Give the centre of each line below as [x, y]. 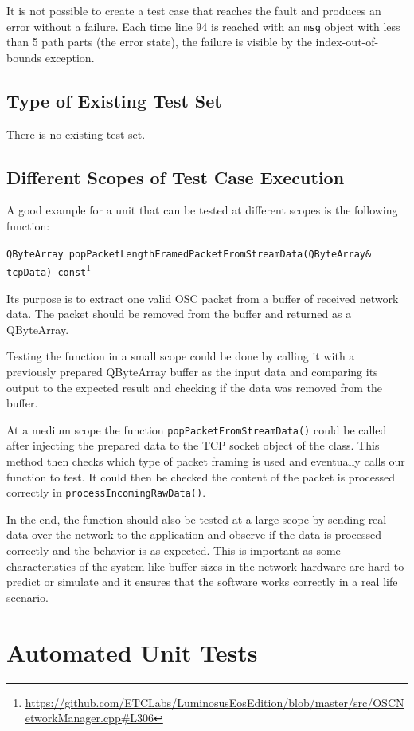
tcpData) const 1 [49, 269]
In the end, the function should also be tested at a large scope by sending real [197, 519]
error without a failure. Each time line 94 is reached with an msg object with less [203, 26]
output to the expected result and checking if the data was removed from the [194, 387]
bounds [24, 57]
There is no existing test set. [76, 134]
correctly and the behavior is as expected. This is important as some [174, 550]
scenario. [28, 597]
